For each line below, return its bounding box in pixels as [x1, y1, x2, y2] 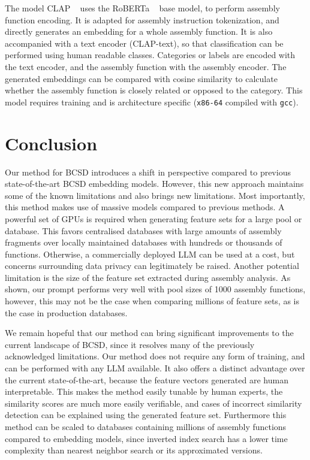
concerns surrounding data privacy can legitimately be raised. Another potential [5, 259, 299, 272]
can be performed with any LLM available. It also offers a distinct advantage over [5, 362, 305, 374]
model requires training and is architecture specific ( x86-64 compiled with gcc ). [5, 95, 299, 108]
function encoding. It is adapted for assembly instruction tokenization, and [5, 13, 279, 26]
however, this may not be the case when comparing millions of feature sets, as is [5, 295, 299, 307]
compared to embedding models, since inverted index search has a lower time [5, 432, 288, 444]
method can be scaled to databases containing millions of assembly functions [5, 420, 287, 432]
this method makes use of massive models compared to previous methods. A [5, 201, 285, 213]
